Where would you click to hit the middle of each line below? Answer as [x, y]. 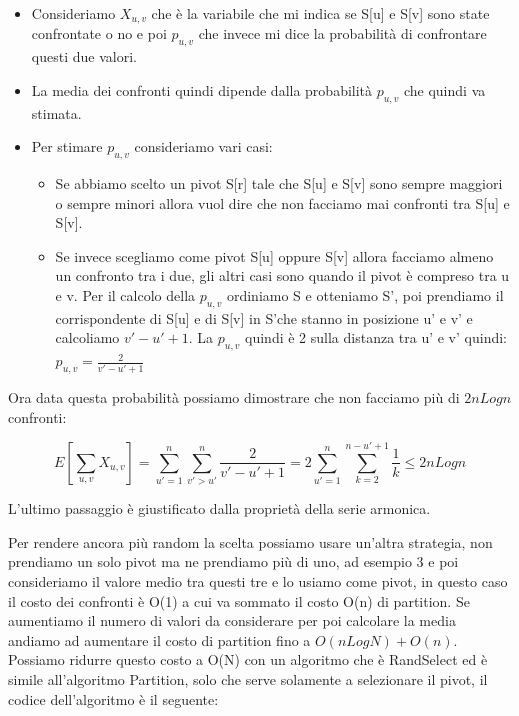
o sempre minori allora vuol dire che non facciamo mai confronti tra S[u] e [282, 202]
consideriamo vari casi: [203, 146]
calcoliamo [87, 337]
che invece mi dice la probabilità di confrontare [342, 33]
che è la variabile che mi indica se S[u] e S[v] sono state [320, 13]
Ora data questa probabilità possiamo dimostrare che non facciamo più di [234, 396]
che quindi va [444, 89]
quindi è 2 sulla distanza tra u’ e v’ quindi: [376, 337]
